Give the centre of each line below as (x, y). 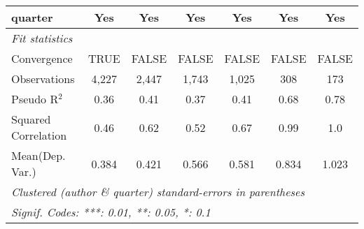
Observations (43, 79)
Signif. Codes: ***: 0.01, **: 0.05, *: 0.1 (111, 212)
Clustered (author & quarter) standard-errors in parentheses (158, 192)
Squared (31, 119)
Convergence (42, 58)
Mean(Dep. (38, 155)
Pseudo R (35, 99)
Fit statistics (42, 38)
